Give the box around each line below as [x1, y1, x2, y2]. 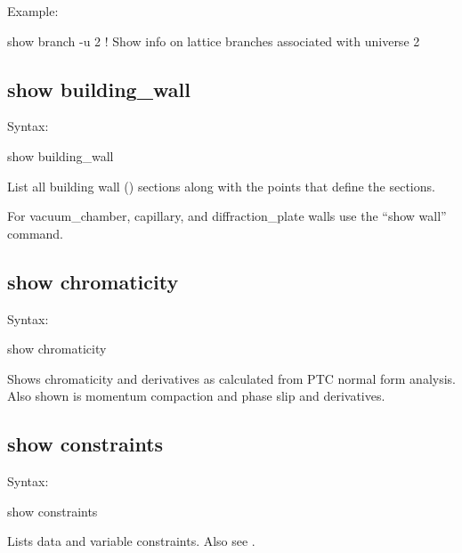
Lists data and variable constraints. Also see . [7, 532, 255, 550]
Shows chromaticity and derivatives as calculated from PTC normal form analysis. [7, 369, 456, 387]
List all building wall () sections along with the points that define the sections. [7, 176, 435, 195]
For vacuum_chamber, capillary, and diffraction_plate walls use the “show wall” [7, 207, 447, 225]
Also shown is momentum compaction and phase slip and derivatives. [7, 386, 385, 405]
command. [7, 224, 63, 242]
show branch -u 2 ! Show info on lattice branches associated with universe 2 [7, 31, 420, 50]
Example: [7, 2, 59, 20]
